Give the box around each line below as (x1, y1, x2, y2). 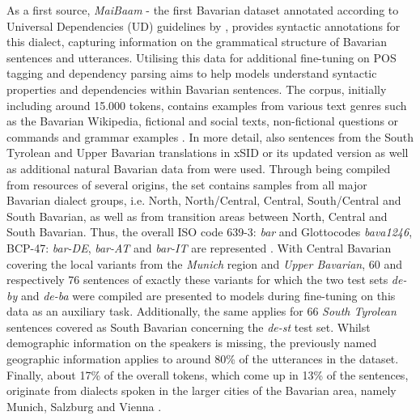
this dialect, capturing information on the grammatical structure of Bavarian (6, 33, 388, 50)
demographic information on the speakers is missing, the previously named (6, 334, 377, 351)
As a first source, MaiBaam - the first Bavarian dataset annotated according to (6, 2, 399, 18)
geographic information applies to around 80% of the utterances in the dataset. (6, 350, 399, 367)
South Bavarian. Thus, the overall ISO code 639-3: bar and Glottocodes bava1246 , (6, 223, 413, 240)
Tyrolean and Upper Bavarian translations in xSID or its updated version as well (6, 144, 409, 161)
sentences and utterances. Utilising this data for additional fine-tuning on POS (6, 49, 397, 66)
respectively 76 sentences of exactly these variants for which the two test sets (6, 271, 388, 288)
